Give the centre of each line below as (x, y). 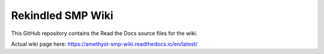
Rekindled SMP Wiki (62, 15)
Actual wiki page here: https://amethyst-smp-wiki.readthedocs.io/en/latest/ (104, 44)
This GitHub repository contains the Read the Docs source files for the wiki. (104, 33)
